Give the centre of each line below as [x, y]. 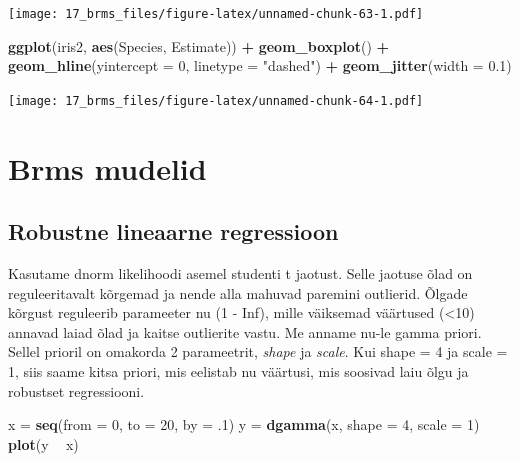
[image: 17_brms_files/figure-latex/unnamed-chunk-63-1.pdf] [216, 14]
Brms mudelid [107, 167]
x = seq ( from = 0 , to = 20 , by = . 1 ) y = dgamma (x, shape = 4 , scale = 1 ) [244, 424]
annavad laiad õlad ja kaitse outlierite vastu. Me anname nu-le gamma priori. [245, 331]
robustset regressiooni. [76, 390]
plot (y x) [43, 443]
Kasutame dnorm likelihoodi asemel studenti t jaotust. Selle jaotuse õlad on [240, 273]
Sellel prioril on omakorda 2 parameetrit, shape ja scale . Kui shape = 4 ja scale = [258, 351]
